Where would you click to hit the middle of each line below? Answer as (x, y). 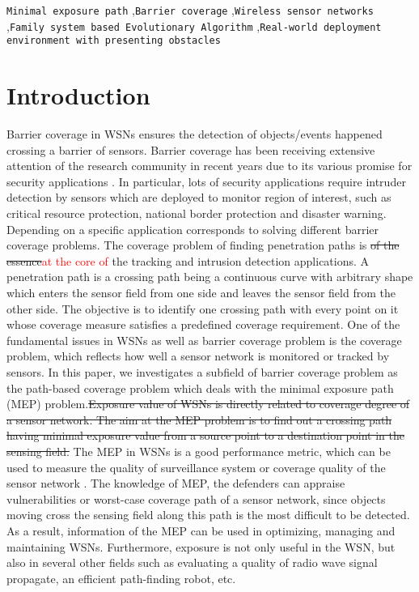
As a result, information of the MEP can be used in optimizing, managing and (201, 530)
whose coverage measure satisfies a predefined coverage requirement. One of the (203, 324)
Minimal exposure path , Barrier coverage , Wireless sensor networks (190, 10)
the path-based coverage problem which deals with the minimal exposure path (200, 388)
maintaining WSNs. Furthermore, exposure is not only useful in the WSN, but (201, 546)
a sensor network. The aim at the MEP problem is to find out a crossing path (199, 419)
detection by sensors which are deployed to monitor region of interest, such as (199, 197)
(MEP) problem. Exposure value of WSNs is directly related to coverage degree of (208, 404)
